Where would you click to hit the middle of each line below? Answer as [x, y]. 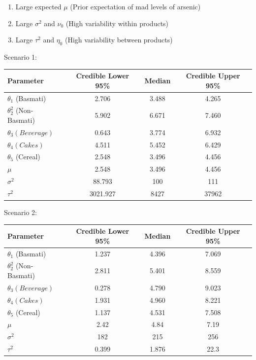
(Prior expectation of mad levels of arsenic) [135, 6]
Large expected [38, 6]
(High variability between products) [119, 40]
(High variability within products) [117, 23]
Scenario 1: [20, 56]
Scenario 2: [20, 212]
